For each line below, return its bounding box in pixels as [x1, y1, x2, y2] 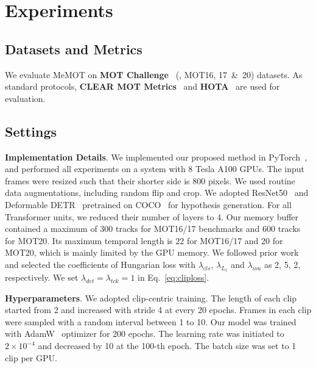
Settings [5, 121, 57, 140]
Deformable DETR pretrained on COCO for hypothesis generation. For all [5, 198, 292, 211]
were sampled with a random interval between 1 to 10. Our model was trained [5, 315, 297, 328]
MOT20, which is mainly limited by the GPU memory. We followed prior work [5, 246, 299, 259]
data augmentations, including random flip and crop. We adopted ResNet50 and [5, 186, 309, 199]
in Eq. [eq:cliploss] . [138, 271, 209, 284]
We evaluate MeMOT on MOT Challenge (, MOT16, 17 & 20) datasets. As [5, 68, 303, 81]
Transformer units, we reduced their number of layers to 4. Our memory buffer [5, 210, 299, 223]
